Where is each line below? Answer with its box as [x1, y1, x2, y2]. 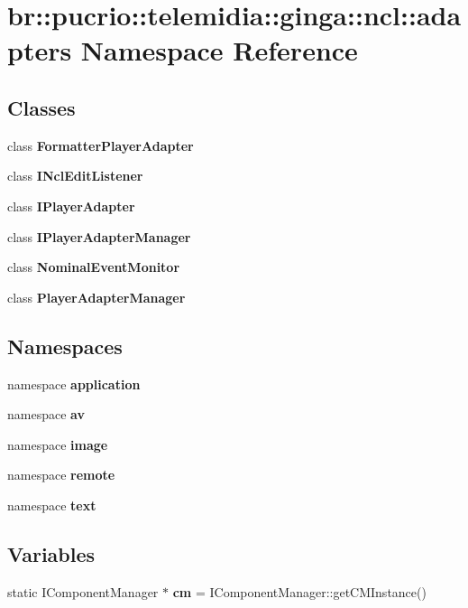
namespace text [7, 495, 96, 514]
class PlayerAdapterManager [7, 287, 186, 306]
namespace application [7, 374, 141, 393]
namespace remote [7, 465, 115, 484]
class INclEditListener [7, 166, 143, 185]
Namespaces [7, 332, 123, 360]
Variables [7, 539, 96, 567]
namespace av [7, 405, 85, 424]
